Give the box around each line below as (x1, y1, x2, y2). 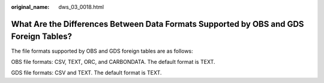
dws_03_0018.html (58, 4, 104, 10)
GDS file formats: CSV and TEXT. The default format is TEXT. (11, 69, 162, 76)
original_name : (11, 4, 50, 10)
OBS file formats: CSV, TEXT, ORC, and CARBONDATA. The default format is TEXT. (11, 58, 215, 65)
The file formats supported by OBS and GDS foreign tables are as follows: (11, 47, 193, 54)
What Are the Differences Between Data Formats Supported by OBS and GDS (11, 19, 304, 29)
